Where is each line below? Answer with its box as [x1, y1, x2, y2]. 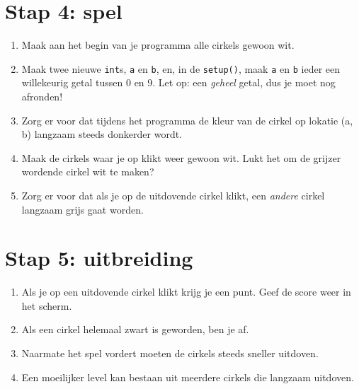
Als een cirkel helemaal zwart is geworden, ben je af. [21, 322, 249, 337]
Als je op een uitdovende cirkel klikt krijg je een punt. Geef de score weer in [21, 284, 351, 299]
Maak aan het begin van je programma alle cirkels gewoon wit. [21, 37, 295, 52]
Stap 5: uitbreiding [5, 243, 193, 272]
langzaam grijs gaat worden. [21, 202, 144, 216]
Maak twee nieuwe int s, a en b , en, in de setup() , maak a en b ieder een [21, 61, 340, 76]
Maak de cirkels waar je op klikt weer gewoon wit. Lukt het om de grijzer [21, 150, 341, 165]
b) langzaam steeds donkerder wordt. [21, 127, 183, 141]
